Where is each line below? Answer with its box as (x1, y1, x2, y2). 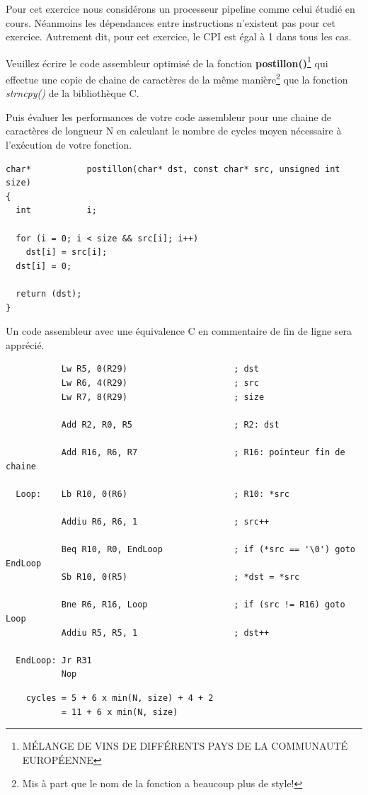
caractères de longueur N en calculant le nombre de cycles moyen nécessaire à (6, 123, 342, 138)
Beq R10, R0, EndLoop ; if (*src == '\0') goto (61, 544, 355, 555)
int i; (16, 205, 97, 216)
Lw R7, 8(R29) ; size (61, 391, 265, 402)
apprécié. (6, 337, 45, 352)
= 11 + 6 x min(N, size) (61, 707, 178, 717)
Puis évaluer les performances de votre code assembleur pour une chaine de (6, 109, 332, 124)
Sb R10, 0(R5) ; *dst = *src (61, 572, 300, 583)
